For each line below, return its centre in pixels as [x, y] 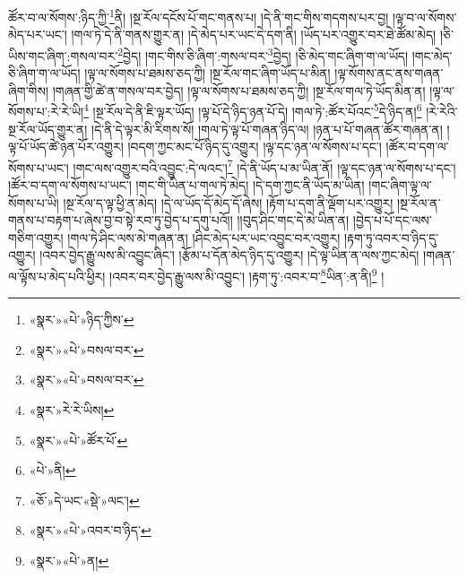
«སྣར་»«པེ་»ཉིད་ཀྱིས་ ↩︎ [82, 320]
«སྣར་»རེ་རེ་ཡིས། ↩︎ [72, 409]
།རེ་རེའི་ [442, 111]
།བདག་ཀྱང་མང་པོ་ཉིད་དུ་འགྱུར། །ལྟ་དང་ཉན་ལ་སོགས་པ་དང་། [255, 147]
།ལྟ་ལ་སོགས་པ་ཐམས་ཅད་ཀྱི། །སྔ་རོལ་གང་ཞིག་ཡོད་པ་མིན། [208, 73]
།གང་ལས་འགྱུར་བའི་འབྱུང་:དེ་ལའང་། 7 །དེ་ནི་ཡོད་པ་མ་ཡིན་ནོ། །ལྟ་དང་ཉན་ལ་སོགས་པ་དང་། [264, 166]
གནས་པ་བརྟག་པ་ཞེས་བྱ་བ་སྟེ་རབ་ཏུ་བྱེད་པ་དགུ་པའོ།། [121, 220]
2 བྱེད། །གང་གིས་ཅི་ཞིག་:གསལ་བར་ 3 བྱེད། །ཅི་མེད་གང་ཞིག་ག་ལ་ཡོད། [263, 54]
